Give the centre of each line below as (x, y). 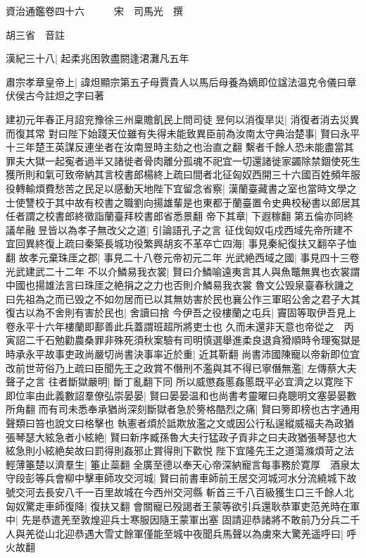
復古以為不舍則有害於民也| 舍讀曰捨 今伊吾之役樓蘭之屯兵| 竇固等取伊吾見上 (181, 312)
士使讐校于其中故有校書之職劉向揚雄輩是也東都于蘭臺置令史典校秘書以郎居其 (183, 202)
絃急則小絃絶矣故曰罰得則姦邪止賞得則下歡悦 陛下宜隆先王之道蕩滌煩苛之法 (180, 451)
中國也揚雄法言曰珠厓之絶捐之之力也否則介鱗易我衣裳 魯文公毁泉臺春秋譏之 (180, 285)
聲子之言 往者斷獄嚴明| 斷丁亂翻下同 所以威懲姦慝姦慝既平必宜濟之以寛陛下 (179, 382)
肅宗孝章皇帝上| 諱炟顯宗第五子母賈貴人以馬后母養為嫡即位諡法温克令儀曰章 (181, 81)
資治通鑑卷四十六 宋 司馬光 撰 (94, 11)
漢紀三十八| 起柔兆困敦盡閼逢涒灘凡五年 (97, 58)
